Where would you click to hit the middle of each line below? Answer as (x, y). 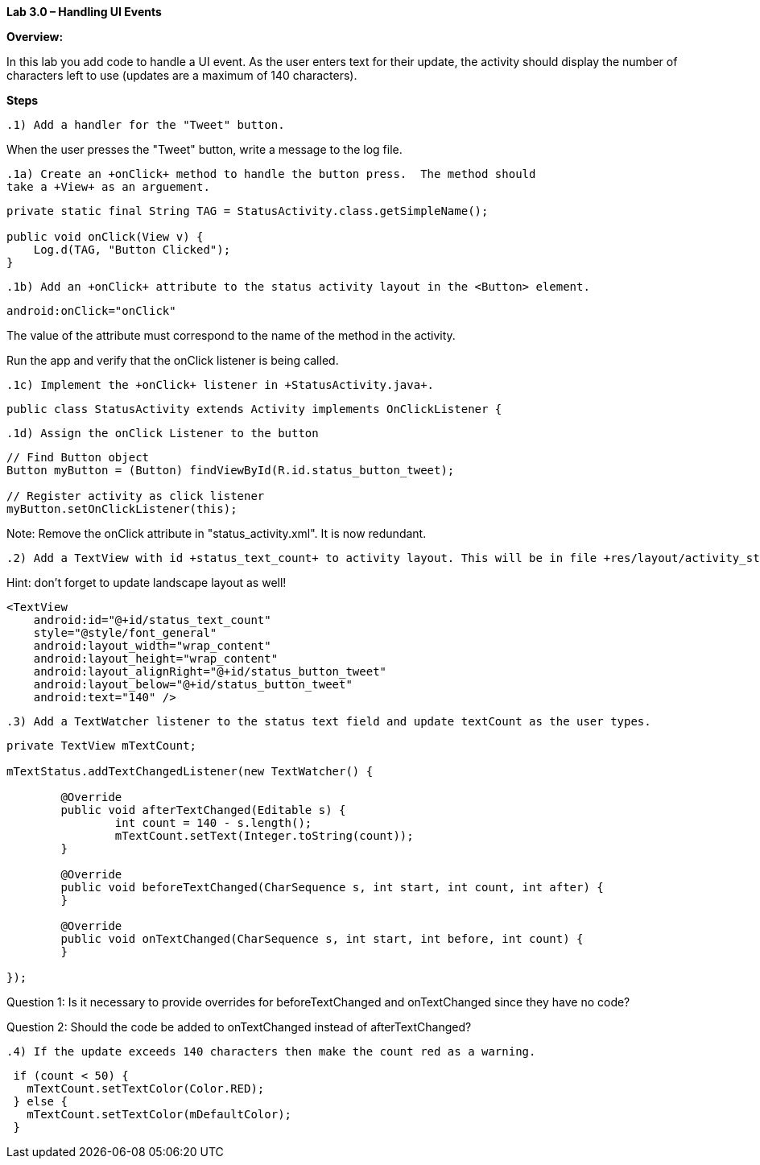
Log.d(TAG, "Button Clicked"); (132, 250)
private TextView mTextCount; (102, 746)
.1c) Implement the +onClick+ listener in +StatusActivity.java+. (221, 385)
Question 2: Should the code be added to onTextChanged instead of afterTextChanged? (239, 1027)
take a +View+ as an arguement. (108, 187)
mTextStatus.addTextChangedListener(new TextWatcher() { (190, 771)
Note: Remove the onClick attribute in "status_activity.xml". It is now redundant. (217, 533)
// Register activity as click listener (136, 496)
